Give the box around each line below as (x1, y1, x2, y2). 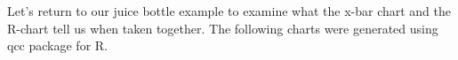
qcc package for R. (7, 36, 108, 55)
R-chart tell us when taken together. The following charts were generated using (7, 19, 438, 37)
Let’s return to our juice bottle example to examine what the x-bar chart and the (7, 2, 452, 19)
